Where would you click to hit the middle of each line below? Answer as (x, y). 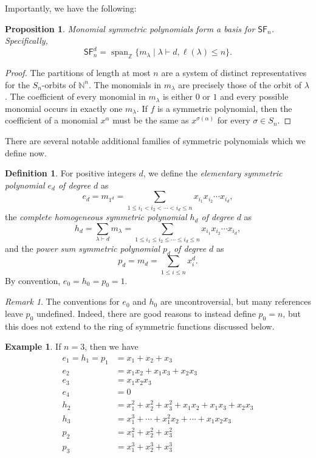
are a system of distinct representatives (234, 73)
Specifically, (26, 40)
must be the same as (151, 120)
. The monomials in (125, 84)
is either (178, 96)
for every (234, 120)
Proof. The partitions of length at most (78, 73)
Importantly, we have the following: (71, 8)
